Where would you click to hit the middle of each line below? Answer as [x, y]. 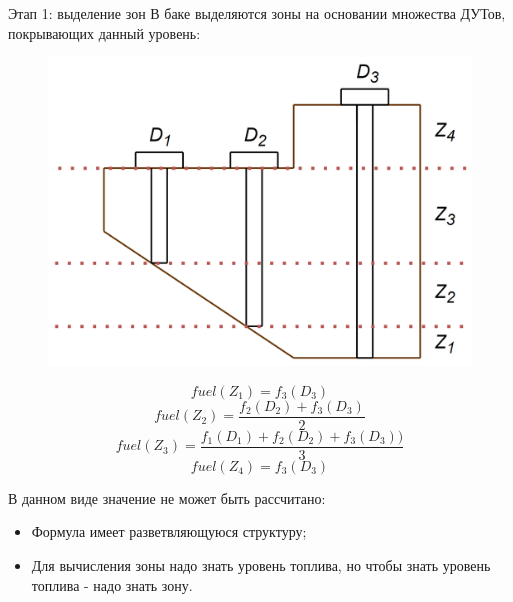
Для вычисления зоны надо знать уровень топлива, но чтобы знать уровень [261, 564]
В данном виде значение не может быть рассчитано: [167, 497]
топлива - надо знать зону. [112, 584]
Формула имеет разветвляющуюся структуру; [169, 531]
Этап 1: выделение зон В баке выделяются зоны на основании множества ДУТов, [257, 13]
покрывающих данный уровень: [104, 32]
